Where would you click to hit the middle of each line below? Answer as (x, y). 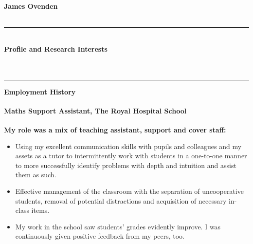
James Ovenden (31, 6)
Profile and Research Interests (56, 48)
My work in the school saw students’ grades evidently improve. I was (118, 226)
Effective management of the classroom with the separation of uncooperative (129, 191)
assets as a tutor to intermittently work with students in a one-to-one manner (131, 156)
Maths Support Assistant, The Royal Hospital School (95, 110)
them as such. (36, 175)
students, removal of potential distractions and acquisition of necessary (121, 200)
